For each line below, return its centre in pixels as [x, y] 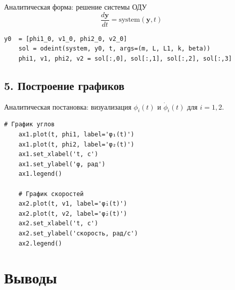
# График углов [30, 125]
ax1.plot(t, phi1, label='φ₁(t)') [76, 135]
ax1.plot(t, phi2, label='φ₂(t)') [76, 144]
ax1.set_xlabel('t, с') [58, 154]
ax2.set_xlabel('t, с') [58, 224]
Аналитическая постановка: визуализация [68, 106]
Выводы [31, 278]
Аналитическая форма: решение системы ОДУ [76, 7]
